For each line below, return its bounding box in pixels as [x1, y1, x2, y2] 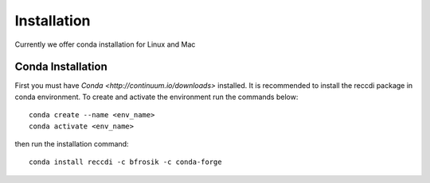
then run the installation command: [14, 139, 129, 149]
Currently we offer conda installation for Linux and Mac [14, 40, 196, 49]
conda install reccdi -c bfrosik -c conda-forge [29, 158, 222, 166]
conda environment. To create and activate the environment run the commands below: [14, 92, 299, 101]
